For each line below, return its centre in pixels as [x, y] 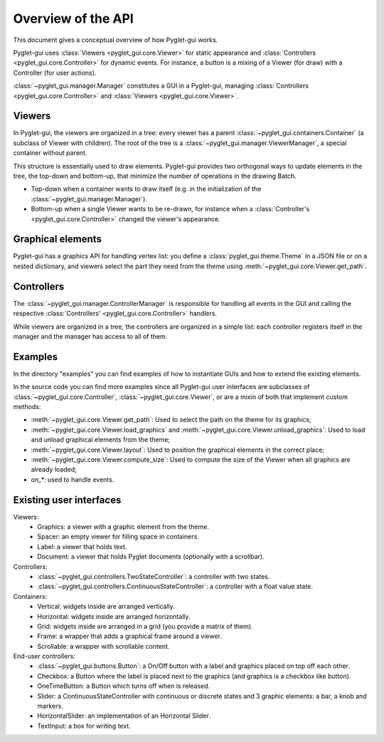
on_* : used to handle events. [73, 479]
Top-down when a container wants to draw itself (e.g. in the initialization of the [146, 189]
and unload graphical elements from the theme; [101, 440]
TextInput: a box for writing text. [84, 726]
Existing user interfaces [67, 500]
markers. [50, 706]
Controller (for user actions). [55, 73]
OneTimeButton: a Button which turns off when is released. [124, 686]
